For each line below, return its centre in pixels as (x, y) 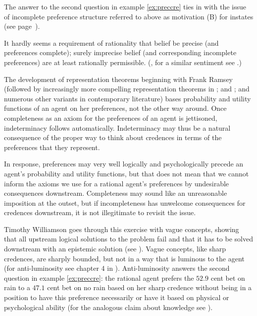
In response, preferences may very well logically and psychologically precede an (124, 164)
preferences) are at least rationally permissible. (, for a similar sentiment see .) (123, 62)
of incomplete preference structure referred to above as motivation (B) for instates (129, 16)
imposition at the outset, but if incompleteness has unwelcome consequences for (125, 202)
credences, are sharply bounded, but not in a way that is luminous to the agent (124, 258)
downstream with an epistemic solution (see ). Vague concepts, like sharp (115, 249)
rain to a (17, 287)
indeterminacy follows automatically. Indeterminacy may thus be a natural (117, 127)
